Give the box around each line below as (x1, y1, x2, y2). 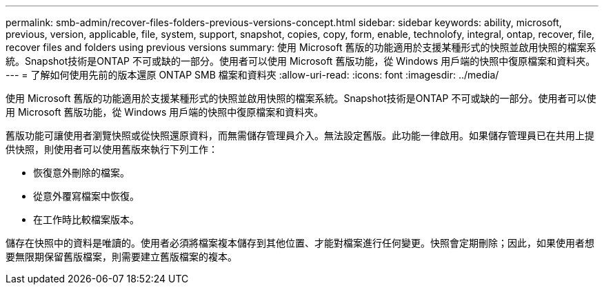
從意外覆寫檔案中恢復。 (33, 190, 139, 202)
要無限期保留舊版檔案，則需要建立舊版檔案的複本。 (6, 251, 237, 262)
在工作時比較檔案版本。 (33, 214, 139, 225)
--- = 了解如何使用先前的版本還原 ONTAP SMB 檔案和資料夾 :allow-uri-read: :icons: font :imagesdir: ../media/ (6, 69, 499, 81)
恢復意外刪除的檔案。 (33, 167, 130, 178)
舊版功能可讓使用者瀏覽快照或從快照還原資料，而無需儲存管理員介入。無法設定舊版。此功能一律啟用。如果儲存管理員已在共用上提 (6, 130, 594, 141)
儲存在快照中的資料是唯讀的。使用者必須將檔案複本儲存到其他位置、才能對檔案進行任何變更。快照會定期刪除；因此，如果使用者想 (6, 237, 594, 249)
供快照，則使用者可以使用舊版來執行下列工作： (6, 143, 218, 155)
